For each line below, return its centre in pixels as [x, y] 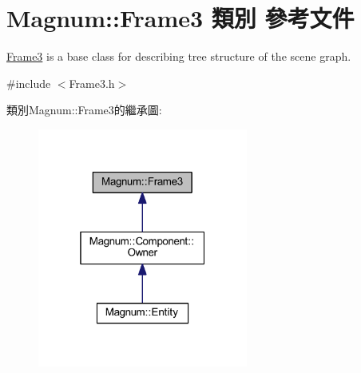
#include [29, 83]
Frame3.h [92, 83]
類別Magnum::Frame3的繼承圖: [84, 110]
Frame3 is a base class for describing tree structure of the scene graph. [179, 56]
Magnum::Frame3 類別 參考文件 [180, 18]
